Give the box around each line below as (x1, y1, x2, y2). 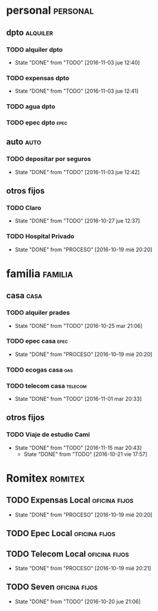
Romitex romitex (6, 471, 85, 485)
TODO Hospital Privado (6, 232, 75, 241)
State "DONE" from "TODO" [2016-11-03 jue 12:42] (14, 168, 140, 175)
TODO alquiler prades (6, 309, 70, 317)
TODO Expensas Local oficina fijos (6, 495, 134, 506)
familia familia (6, 267, 73, 280)
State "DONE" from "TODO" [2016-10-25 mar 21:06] (14, 322, 143, 329)
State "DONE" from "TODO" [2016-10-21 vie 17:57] (23, 450, 148, 458)
